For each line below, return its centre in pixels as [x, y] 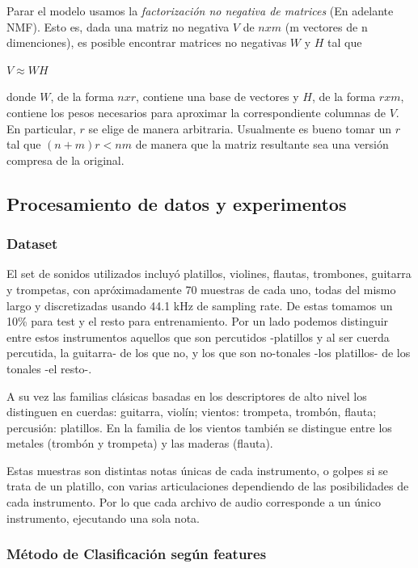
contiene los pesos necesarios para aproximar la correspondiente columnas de [196, 112]
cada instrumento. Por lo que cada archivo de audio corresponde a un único [194, 502]
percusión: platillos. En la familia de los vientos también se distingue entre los [199, 427]
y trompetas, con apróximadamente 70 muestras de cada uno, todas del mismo [201, 289]
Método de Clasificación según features [137, 554]
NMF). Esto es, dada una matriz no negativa [118, 26]
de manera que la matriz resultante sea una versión [262, 144]
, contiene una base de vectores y [217, 97]
